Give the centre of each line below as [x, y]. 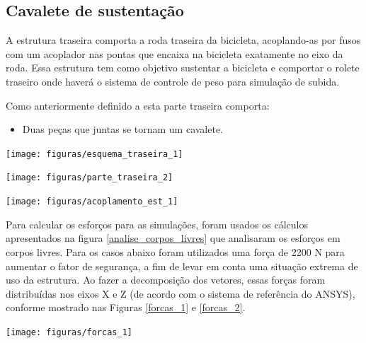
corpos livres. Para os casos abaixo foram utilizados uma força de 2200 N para [175, 251]
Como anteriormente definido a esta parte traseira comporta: [138, 105]
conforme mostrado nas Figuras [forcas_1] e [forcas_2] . [126, 307]
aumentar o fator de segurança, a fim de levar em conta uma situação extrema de [182, 266]
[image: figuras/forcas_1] [69, 332]
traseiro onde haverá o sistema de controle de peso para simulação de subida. [173, 81]
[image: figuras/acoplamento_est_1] [92, 202]
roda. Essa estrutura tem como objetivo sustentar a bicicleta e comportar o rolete [183, 68]
